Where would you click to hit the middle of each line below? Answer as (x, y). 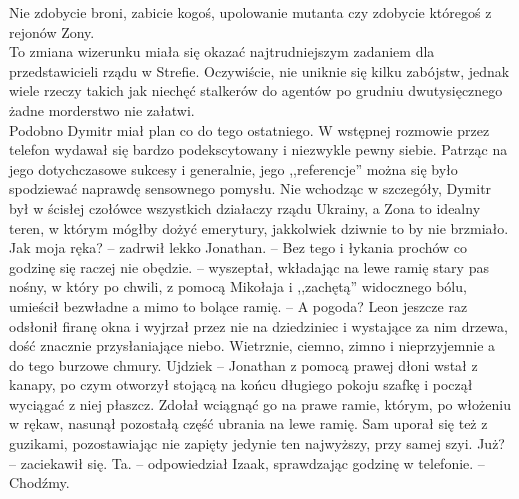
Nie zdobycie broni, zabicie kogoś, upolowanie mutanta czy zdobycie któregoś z (250, 12)
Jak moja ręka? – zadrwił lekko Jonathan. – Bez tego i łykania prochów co (238, 247)
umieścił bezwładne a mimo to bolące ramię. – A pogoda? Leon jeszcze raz (238, 305)
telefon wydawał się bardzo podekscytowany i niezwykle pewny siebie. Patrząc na (258, 149)
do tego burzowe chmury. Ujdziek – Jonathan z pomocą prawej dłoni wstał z (243, 364)
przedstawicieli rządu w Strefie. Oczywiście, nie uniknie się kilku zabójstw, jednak (259, 70)
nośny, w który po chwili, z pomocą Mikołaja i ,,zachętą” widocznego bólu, (238, 286)
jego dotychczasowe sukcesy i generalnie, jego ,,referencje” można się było (233, 168)
